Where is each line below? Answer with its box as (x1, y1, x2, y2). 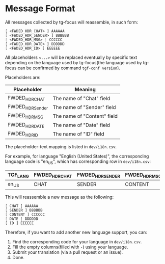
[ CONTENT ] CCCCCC (5, 212, 45, 217)
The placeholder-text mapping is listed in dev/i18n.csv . (5, 143, 117, 150)
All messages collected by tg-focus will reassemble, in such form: (5, 19, 138, 25)
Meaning (74, 86, 96, 93)
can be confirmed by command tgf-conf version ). (17, 65, 120, 71)
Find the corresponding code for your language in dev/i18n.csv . (12, 239, 142, 245)
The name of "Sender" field (53, 104, 116, 110)
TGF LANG (7, 171, 29, 179)
